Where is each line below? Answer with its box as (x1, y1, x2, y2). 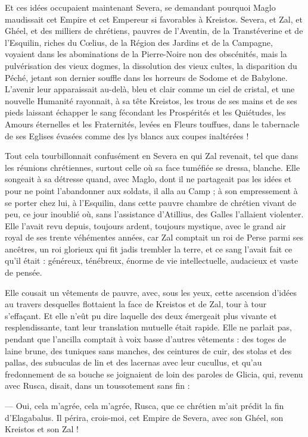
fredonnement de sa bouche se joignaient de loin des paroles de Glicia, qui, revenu (5, 367, 303, 380)
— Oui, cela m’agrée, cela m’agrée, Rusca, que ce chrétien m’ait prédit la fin (5, 399, 284, 411)
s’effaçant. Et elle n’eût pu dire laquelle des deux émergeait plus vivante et (5, 309, 277, 321)
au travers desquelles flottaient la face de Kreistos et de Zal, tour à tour (5, 298, 267, 310)
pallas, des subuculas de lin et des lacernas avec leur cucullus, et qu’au (5, 356, 262, 369)
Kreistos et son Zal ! (5, 423, 79, 435)
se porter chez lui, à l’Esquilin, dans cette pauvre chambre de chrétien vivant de (5, 196, 297, 208)
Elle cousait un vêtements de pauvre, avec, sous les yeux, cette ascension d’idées (5, 286, 297, 298)
